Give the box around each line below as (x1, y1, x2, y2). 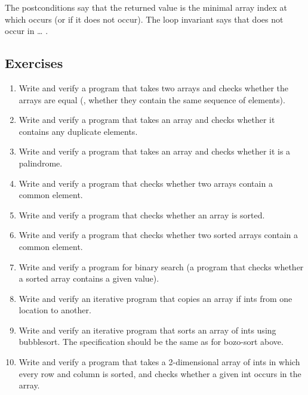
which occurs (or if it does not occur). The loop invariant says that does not (5, 13, 284, 25)
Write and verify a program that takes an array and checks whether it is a (19, 145, 291, 158)
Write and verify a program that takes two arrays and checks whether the (19, 81, 289, 94)
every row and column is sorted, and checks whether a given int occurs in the (19, 367, 301, 379)
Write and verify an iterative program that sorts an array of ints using (19, 323, 276, 336)
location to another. (19, 304, 91, 316)
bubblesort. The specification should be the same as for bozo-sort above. (19, 335, 284, 348)
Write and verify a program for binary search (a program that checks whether (19, 260, 304, 273)
